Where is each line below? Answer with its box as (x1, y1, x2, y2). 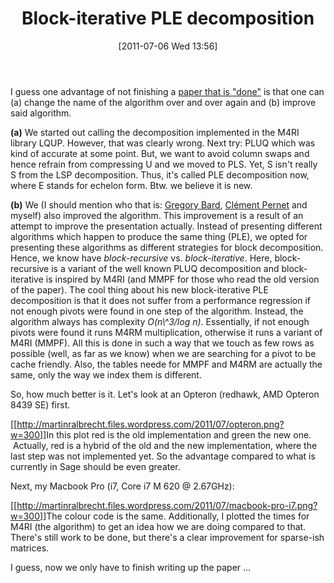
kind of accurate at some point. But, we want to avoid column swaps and (10, 147, 310, 159)
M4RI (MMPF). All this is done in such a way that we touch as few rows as (10, 337, 315, 349)
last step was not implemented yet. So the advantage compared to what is (10, 450, 316, 462)
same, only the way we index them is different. (10, 368, 202, 381)
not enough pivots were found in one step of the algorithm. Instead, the (10, 305, 304, 317)
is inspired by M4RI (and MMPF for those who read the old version (45, 273, 320, 285)
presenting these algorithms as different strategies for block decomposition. (10, 241, 324, 253)
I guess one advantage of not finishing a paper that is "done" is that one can (10, 85, 325, 97)
